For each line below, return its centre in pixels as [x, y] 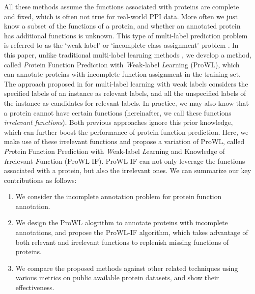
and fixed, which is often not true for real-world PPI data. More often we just [121, 16]
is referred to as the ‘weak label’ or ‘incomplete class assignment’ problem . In [121, 45]
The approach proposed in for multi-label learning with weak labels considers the [126, 83]
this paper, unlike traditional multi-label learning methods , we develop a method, [128, 54]
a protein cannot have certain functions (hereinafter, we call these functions [118, 112]
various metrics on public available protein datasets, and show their [117, 278]
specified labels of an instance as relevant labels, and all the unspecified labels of [125, 93]
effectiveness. [35, 287]
